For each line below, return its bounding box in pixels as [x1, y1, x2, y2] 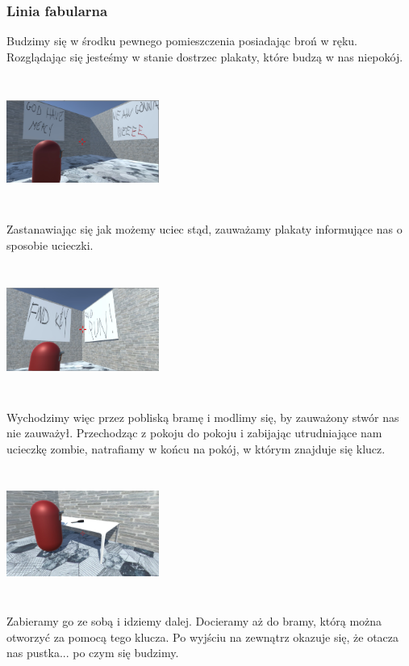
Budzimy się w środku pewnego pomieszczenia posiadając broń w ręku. [6, 32, 357, 49]
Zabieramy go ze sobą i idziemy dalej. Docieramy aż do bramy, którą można [6, 613, 382, 630]
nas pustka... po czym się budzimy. [6, 644, 179, 661]
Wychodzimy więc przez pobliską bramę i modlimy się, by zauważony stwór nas [6, 408, 399, 425]
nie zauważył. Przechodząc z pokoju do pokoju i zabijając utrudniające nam [6, 424, 382, 441]
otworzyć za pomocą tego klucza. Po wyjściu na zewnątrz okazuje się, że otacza [6, 628, 399, 645]
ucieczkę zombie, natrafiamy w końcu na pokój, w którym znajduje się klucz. [6, 440, 386, 457]
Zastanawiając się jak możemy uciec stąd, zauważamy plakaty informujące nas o [6, 220, 403, 237]
